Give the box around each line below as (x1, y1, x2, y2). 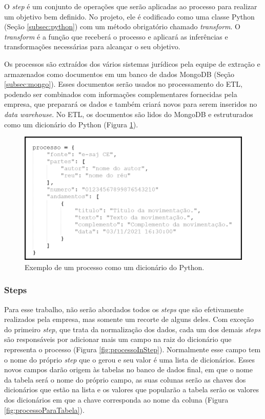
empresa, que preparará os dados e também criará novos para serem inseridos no (4, 99, 257, 109)
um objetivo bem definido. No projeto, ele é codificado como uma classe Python (4, 11, 255, 22)
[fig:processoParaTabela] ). (4, 404, 85, 415)
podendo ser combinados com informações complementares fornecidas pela (4, 88, 237, 99)
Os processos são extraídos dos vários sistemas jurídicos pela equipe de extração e (4, 58, 260, 69)
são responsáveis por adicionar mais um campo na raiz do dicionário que (4, 334, 232, 345)
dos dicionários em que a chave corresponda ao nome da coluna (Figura (4, 394, 229, 405)
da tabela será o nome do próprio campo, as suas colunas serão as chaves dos (4, 374, 246, 385)
